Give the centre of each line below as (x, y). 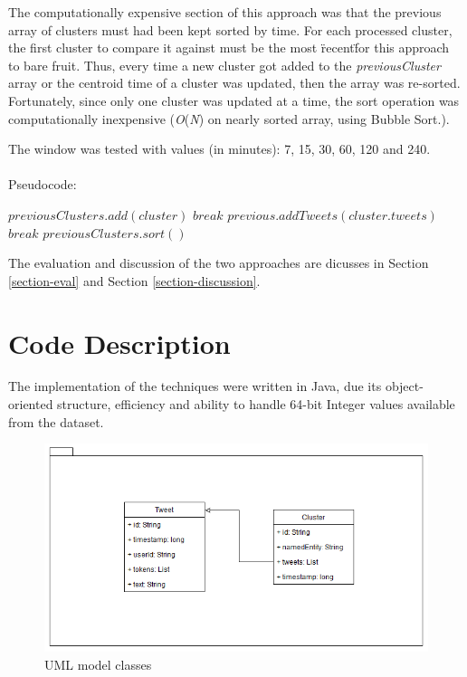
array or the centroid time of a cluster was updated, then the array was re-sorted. (234, 83)
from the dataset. (56, 421)
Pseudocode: (43, 184)
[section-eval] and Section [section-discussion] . (134, 280)
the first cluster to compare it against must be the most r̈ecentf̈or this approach (229, 48)
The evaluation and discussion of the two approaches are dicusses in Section (219, 263)
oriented (31, 404)
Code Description (119, 343)
